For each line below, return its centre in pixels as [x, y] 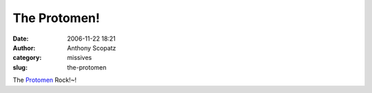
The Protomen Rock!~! [45, 80]
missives [80, 58]
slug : [20, 67]
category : [27, 58]
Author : [24, 48]
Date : [21, 39]
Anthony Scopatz [92, 48]
